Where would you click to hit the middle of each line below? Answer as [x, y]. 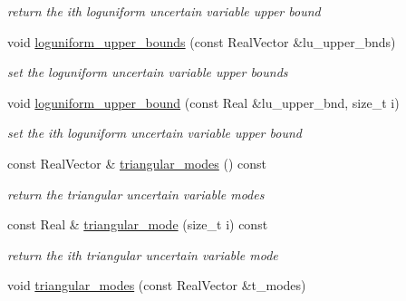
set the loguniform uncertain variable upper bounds [148, 72]
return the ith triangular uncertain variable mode [143, 254]
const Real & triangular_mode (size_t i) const [138, 224]
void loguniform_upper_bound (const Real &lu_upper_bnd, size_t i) [203, 102]
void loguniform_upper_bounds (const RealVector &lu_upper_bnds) [202, 41]
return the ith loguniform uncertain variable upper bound [164, 11]
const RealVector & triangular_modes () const [137, 163]
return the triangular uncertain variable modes [136, 194]
